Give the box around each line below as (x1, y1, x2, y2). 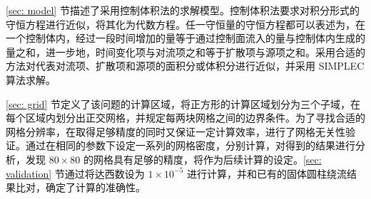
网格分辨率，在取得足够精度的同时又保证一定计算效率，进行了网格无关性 (6, 124, 345, 139)
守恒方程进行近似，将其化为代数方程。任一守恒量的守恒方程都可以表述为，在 (6, 16, 365, 31)
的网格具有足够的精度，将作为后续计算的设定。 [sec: (83, 151, 322, 166)
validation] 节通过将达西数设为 (6, 166, 145, 181)
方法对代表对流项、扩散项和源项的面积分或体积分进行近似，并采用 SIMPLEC (6, 58, 365, 73)
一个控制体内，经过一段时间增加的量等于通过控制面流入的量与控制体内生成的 (6, 31, 365, 45)
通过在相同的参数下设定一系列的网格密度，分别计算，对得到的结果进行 (25, 138, 355, 153)
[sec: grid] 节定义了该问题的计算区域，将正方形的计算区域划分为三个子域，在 (6, 96, 361, 111)
